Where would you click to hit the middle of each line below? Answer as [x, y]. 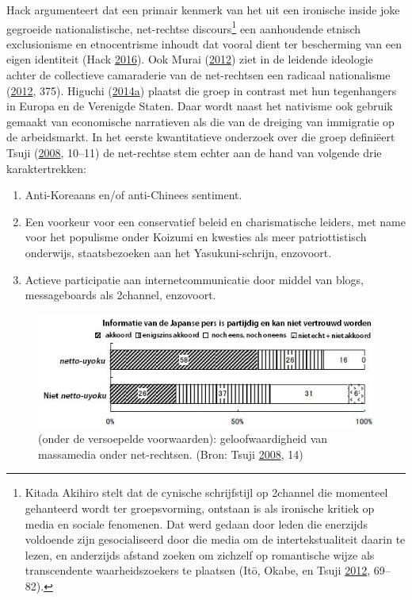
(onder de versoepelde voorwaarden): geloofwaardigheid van [183, 438]
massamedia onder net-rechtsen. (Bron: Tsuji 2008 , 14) [171, 454]
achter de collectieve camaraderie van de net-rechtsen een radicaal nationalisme [198, 75]
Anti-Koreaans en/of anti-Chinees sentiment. [134, 195]
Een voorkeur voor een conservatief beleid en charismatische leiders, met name [215, 221]
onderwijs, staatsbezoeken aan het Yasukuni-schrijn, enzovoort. [178, 252]
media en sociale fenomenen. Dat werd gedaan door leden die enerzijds [196, 523]
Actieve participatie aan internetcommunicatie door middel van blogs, [194, 279]
